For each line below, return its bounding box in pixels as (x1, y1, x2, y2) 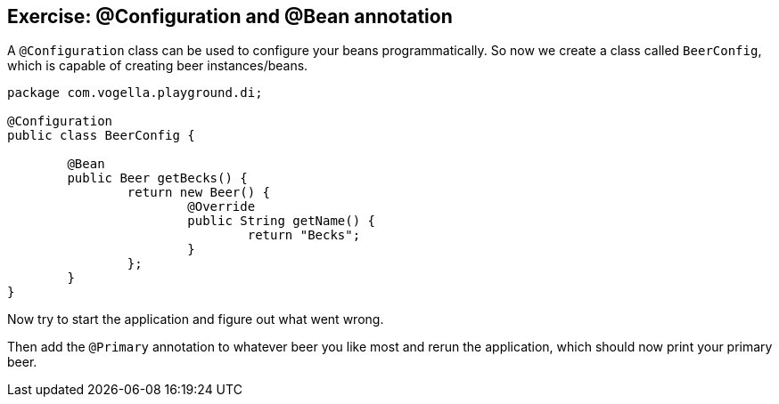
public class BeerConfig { (7, 128, 195, 143)
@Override (187, 199, 256, 214)
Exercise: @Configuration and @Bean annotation (7, 5, 453, 28)
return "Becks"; (247, 228, 361, 243)
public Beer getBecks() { (67, 171, 248, 186)
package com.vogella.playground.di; (7, 85, 263, 101)
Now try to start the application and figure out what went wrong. (7, 311, 384, 327)
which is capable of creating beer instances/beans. (7, 58, 308, 74)
